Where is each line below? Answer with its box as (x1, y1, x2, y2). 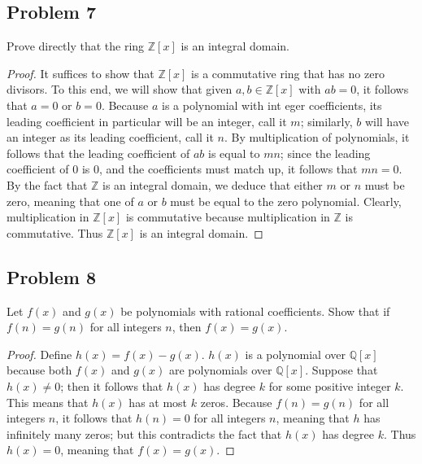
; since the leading (280, 144, 371, 161)
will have (364, 112, 409, 129)
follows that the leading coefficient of (7, 144, 190, 161)
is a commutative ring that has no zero (191, 64, 385, 81)
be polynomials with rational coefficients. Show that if (120, 302, 390, 319)
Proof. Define (7, 345, 72, 362)
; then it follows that (60, 377, 163, 394)
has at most (128, 393, 188, 410)
